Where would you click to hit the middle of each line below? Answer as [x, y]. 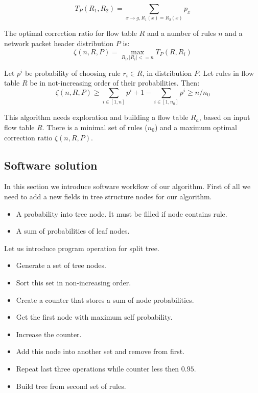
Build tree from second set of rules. [71, 386]
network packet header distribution [59, 43]
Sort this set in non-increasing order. [74, 282]
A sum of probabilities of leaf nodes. [73, 231]
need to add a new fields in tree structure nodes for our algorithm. [108, 196]
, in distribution [167, 73]
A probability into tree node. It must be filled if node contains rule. [122, 213]
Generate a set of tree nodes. [61, 265]
